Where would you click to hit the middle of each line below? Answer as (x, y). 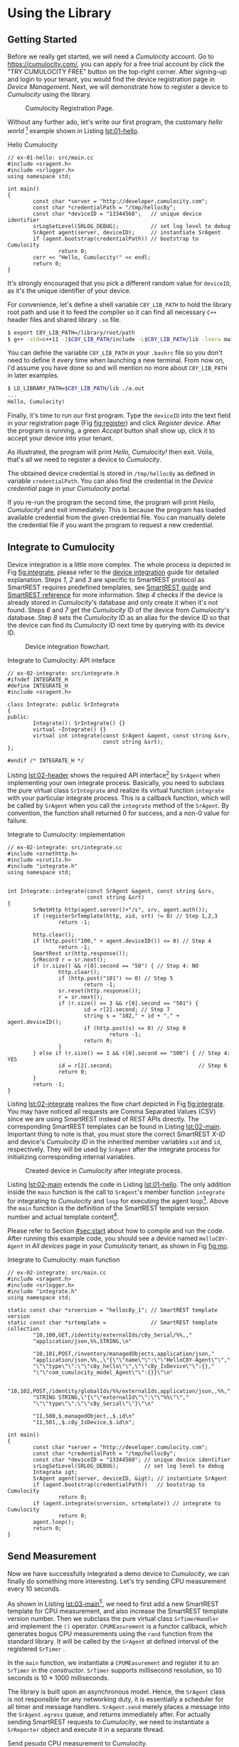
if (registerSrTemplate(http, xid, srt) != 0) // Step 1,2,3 (126, 916)
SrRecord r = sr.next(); (70, 960)
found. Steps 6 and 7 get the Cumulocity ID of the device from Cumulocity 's (118, 610)
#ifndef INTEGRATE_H (38, 679)
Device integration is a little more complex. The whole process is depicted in (119, 564)
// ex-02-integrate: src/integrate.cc (65, 847)
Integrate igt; (55, 1472)
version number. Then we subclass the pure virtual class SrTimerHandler (113, 1619)
